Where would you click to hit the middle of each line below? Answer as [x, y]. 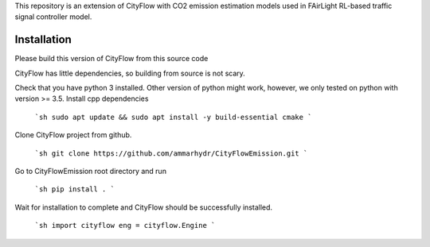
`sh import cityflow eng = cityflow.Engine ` [125, 226]
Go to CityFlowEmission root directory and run [91, 172]
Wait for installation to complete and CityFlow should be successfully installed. [144, 207]
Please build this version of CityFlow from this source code [111, 59]
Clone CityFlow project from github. [73, 135]
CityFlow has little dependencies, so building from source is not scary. [130, 73]
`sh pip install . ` [75, 189]
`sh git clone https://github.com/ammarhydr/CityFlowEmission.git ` [171, 153]
